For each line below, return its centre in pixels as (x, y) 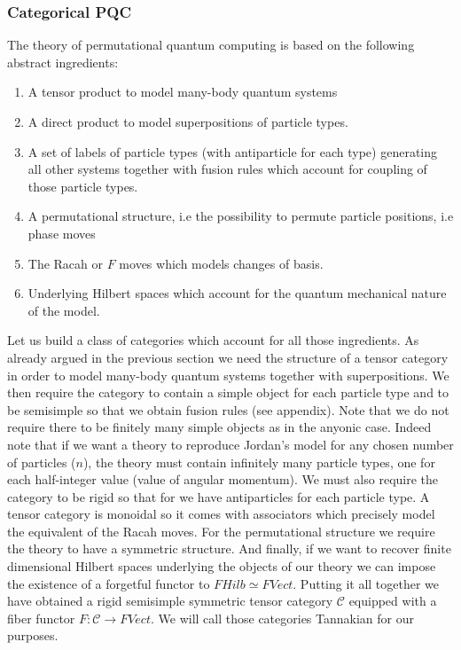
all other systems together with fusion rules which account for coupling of (227, 169)
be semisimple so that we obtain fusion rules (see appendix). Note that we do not (228, 409)
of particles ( (42, 462)
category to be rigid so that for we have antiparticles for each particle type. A (219, 496)
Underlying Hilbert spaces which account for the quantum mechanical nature (237, 293)
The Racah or (66, 263)
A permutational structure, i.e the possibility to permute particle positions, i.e (241, 216)
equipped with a (393, 601)
